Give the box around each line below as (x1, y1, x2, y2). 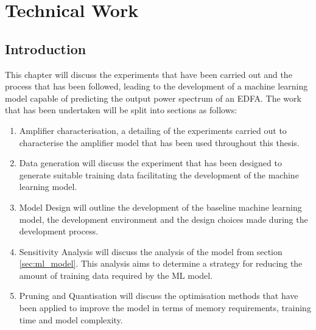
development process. (19, 225, 99, 237)
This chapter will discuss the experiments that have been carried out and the (5, 68, 292, 80)
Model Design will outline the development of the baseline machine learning (19, 200, 302, 213)
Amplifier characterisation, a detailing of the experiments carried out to (19, 124, 287, 136)
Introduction (5, 39, 86, 58)
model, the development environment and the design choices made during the (19, 212, 308, 225)
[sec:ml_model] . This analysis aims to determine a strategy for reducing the (19, 257, 303, 270)
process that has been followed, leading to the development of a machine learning (5, 80, 308, 93)
